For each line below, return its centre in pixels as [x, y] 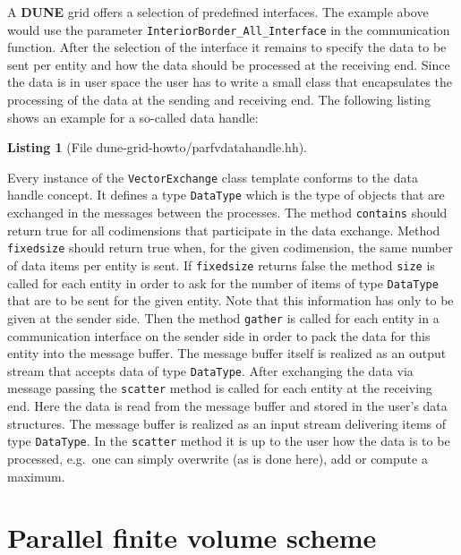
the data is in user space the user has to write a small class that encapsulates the [230, 82]
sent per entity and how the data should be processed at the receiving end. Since [229, 64]
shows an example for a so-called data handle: [133, 117]
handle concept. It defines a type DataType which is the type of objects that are [226, 195]
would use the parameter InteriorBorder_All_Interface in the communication [229, 29]
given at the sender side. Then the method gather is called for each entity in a [223, 317]
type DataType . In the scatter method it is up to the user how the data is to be [229, 441]
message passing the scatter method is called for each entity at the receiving [220, 388]
